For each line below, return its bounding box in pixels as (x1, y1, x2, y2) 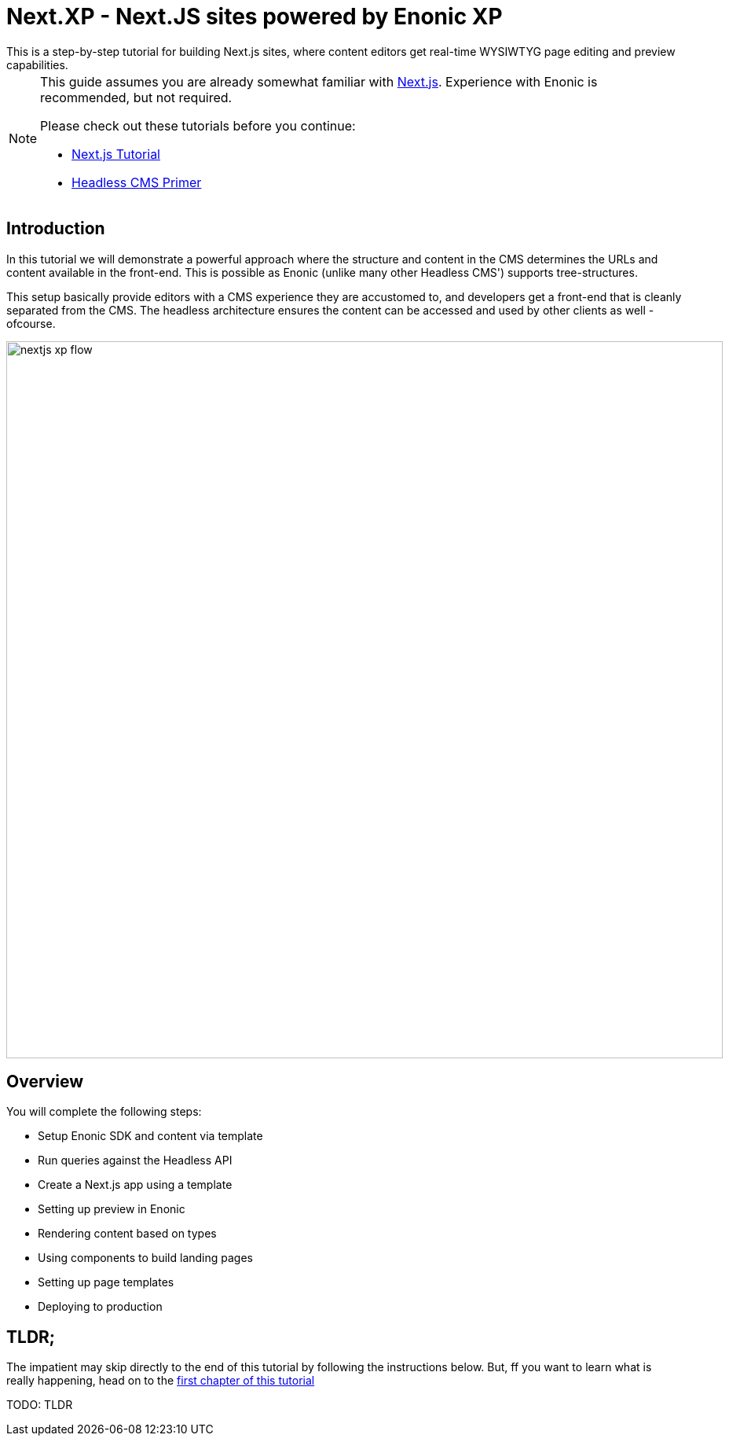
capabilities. (6, 57, 68, 72)
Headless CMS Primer (71, 174, 202, 190)
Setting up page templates (38, 1275, 174, 1289)
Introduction (6, 219, 105, 239)
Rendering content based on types (38, 1227, 217, 1241)
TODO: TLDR (6, 1398, 73, 1412)
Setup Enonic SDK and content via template (38, 1129, 263, 1143)
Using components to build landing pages (38, 1251, 253, 1265)
